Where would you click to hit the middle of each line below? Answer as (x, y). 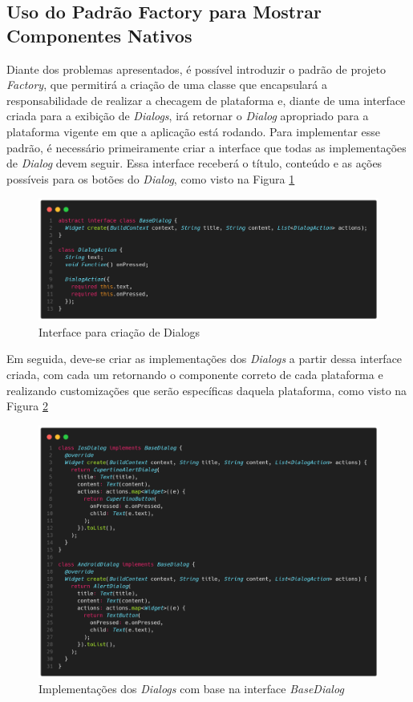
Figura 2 (27, 406)
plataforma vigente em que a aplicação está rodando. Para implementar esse (194, 131)
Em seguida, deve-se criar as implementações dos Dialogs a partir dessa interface (204, 359)
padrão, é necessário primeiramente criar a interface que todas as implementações (206, 147)
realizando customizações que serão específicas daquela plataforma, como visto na (207, 390)
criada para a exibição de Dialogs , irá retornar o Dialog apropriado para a (188, 116)
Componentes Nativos (99, 35)
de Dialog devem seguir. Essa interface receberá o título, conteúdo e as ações (194, 163)
